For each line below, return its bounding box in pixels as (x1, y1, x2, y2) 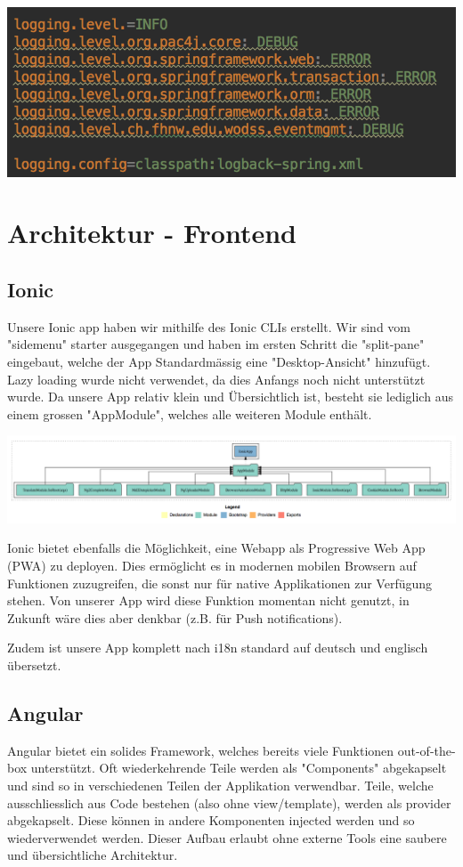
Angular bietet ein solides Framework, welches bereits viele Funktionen (7, 741, 394, 759)
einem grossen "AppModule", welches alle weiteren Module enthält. (7, 404, 372, 423)
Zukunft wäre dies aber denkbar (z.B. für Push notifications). (7, 608, 343, 627)
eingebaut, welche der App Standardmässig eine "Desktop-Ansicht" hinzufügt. (7, 352, 431, 370)
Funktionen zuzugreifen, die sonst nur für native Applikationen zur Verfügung (7, 573, 433, 592)
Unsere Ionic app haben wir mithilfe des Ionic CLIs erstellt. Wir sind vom (7, 317, 410, 336)
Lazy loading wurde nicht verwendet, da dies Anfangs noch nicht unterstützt (7, 369, 426, 388)
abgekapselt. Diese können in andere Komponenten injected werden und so (7, 811, 415, 830)
